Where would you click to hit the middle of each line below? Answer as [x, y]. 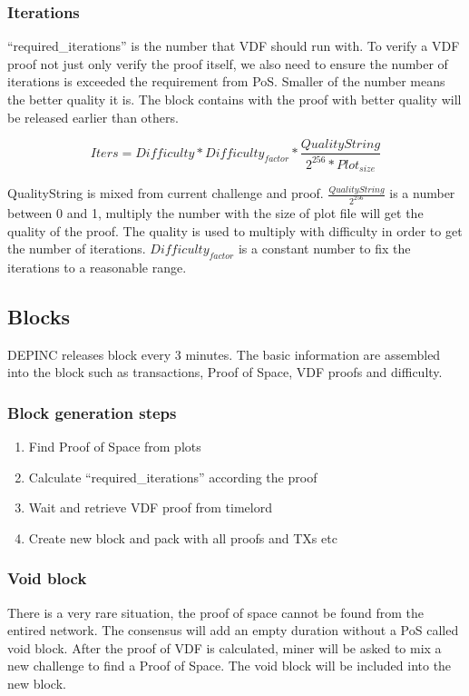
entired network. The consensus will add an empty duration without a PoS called [233, 630]
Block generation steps [92, 412]
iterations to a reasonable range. [97, 267]
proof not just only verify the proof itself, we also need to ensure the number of [228, 63]
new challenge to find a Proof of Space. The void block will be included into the [230, 666]
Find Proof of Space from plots [115, 447]
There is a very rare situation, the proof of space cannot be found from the [215, 612]
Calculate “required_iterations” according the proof [173, 477]
